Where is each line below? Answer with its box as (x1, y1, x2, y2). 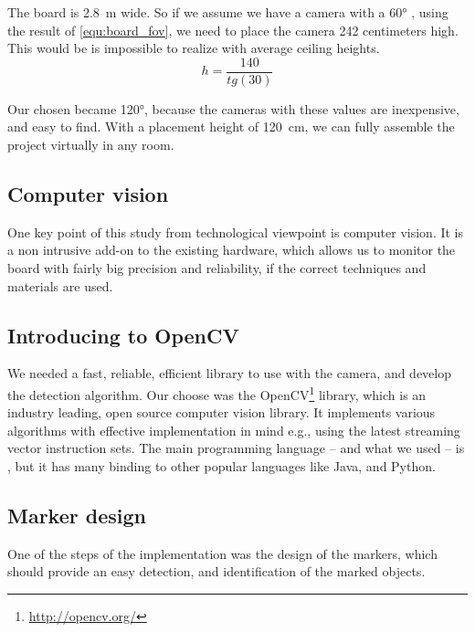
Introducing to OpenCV (7, 321, 239, 349)
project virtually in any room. (7, 135, 174, 154)
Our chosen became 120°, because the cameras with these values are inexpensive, (7, 99, 459, 118)
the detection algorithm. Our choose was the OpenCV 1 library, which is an (7, 383, 427, 404)
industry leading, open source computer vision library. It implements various (7, 403, 436, 422)
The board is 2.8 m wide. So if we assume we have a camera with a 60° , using (7, 3, 449, 21)
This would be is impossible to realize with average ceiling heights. (7, 38, 380, 58)
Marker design (7, 501, 146, 530)
